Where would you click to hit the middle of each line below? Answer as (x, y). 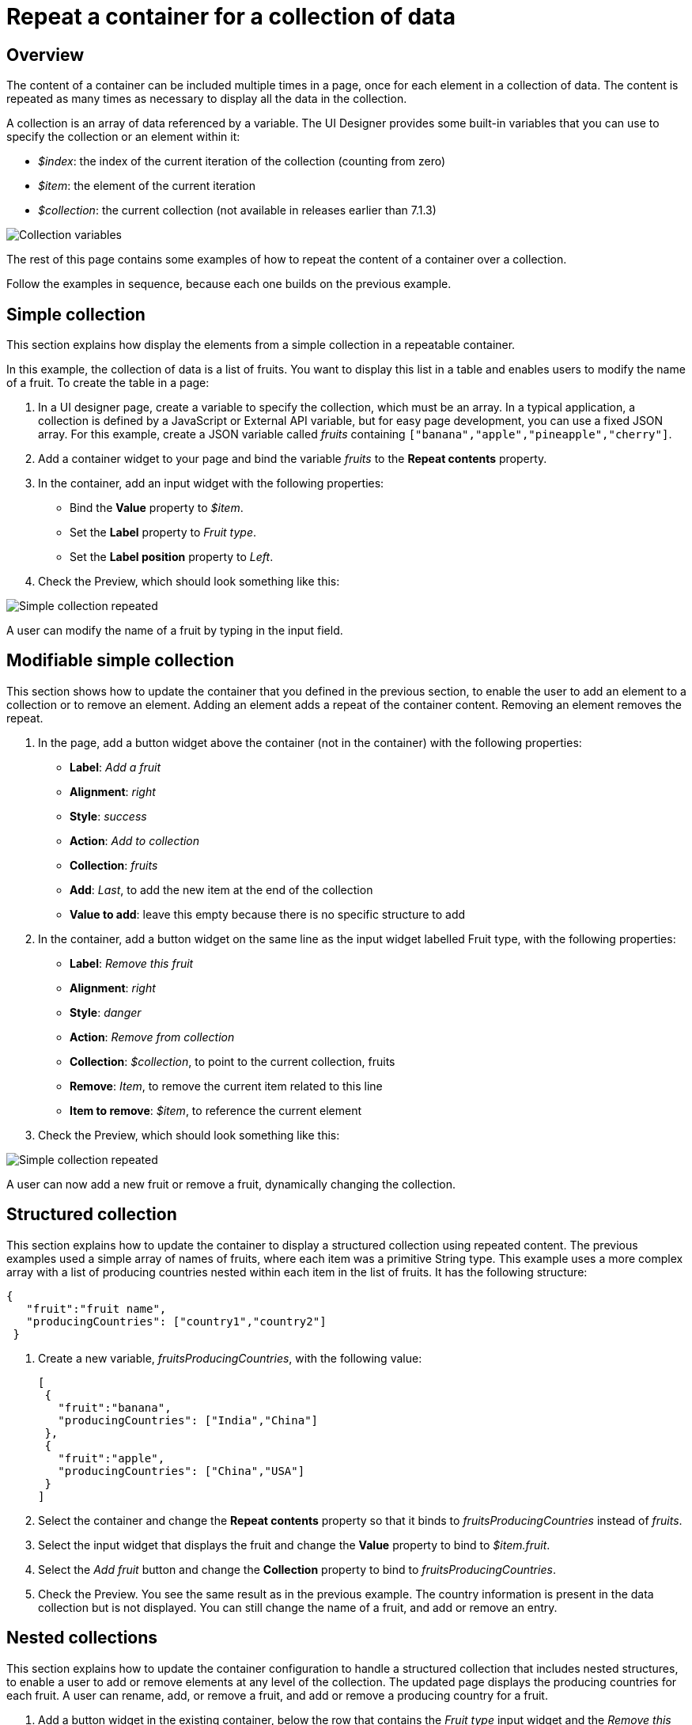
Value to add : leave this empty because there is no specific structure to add (268, 914)
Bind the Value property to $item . (157, 508)
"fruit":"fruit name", (96, 1308)
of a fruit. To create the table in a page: (108, 383)
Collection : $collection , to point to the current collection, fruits (233, 1061)
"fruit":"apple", (112, 1458)
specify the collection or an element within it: (123, 137)
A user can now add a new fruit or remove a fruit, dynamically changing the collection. (231, 1184)
